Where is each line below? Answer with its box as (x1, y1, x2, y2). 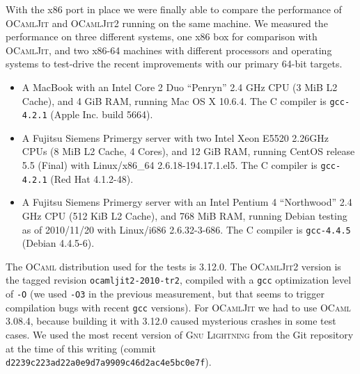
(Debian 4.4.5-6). (22, 236, 95, 250)
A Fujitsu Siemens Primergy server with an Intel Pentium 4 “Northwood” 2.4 (22, 195, 352, 209)
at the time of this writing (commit (6, 341, 156, 355)
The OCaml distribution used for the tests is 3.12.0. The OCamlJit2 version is (6, 259, 341, 273)
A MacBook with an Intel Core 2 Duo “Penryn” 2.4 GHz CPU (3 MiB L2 (22, 79, 338, 94)
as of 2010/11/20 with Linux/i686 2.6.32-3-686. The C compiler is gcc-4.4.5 (22, 222, 351, 236)
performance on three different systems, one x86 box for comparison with (6, 29, 318, 44)
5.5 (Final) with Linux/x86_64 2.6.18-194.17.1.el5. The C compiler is (22, 158, 318, 172)
